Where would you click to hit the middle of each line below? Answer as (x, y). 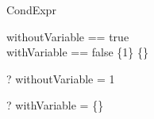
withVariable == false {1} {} (78, 52)
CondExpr (31, 10)
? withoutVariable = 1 (61, 78)
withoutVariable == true (68, 36)
